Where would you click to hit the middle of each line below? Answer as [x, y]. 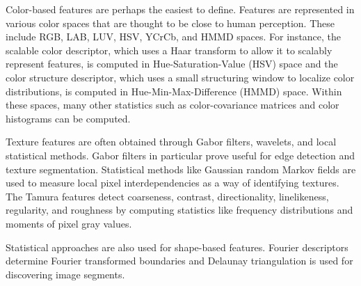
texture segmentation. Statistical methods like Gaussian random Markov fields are [181, 169]
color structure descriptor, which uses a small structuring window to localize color [180, 77]
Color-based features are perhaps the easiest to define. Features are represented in [180, 9]
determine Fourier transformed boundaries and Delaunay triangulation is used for [179, 261]
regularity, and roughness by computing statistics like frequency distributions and [179, 210]
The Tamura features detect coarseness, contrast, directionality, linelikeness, [167, 196]
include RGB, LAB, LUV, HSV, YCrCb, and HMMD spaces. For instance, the [174, 37]
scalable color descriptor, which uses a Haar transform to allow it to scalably [169, 50]
